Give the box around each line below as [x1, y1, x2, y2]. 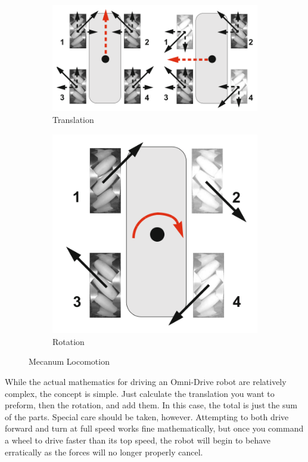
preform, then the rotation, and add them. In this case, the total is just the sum [5, 399, 297, 411]
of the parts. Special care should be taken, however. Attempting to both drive [5, 410, 289, 423]
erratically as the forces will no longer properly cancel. [5, 445, 203, 458]
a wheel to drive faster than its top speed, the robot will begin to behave [5, 433, 271, 446]
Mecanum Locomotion [29, 355, 110, 368]
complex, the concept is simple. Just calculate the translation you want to [5, 387, 275, 399]
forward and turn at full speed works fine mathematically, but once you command [5, 422, 304, 435]
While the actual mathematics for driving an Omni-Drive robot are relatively [5, 375, 287, 387]
